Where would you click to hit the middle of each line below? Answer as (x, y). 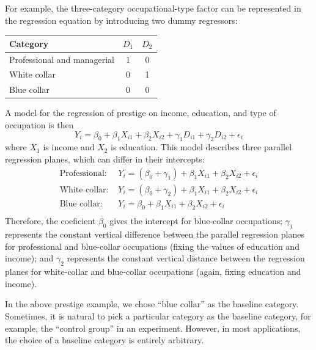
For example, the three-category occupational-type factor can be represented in (153, 8)
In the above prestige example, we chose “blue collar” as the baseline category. (152, 304)
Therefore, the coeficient (50, 221)
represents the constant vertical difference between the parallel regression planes (155, 234)
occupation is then (39, 124)
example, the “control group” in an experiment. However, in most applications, (153, 328)
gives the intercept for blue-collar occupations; (196, 221)
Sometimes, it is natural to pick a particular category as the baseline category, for (158, 315)
